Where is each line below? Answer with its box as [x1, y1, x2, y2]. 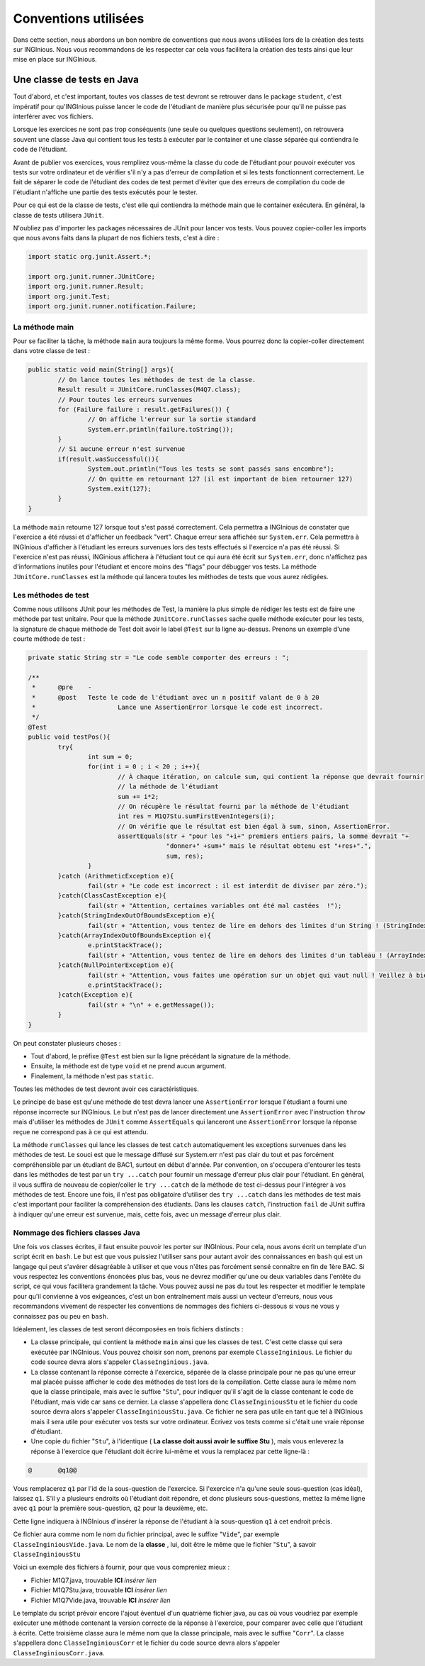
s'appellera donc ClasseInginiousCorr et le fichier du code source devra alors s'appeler [13, 1638, 280, 1648]
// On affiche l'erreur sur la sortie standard [87, 415, 256, 423]
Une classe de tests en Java [13, 74, 140, 86]
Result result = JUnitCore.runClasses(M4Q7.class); [57, 386, 242, 393]
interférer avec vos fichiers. [13, 112, 93, 121]
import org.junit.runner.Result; [28, 282, 144, 291]
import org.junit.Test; [28, 292, 111, 301]
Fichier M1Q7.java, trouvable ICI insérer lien [30, 1576, 157, 1584]
